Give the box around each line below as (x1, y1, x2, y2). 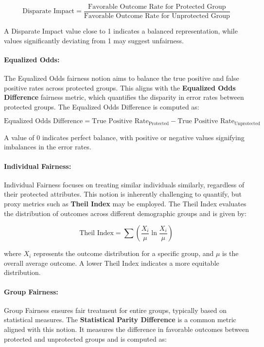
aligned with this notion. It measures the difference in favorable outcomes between (4, 324, 249, 334)
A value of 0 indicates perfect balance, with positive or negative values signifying (4, 132, 245, 142)
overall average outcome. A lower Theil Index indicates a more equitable (4, 257, 219, 268)
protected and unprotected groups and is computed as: (4, 333, 167, 344)
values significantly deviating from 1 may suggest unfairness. (4, 35, 184, 45)
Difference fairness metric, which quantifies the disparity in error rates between (4, 92, 244, 102)
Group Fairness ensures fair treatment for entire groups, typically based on (4, 305, 227, 315)
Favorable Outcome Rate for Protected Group (88, 3, 226, 10)
